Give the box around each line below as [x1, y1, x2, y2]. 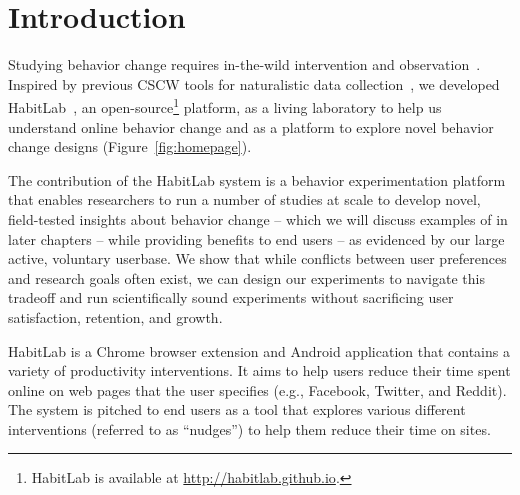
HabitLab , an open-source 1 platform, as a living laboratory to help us [8, 94, 442, 117]
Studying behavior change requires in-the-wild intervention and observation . [8, 54, 481, 75]
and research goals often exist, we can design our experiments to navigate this [8, 267, 485, 288]
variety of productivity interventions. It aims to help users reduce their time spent [8, 360, 511, 381]
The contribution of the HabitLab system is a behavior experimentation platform [8, 169, 506, 190]
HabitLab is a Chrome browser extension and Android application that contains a [8, 340, 510, 361]
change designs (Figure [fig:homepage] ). [8, 136, 252, 157]
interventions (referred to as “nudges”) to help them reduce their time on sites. [8, 418, 491, 439]
